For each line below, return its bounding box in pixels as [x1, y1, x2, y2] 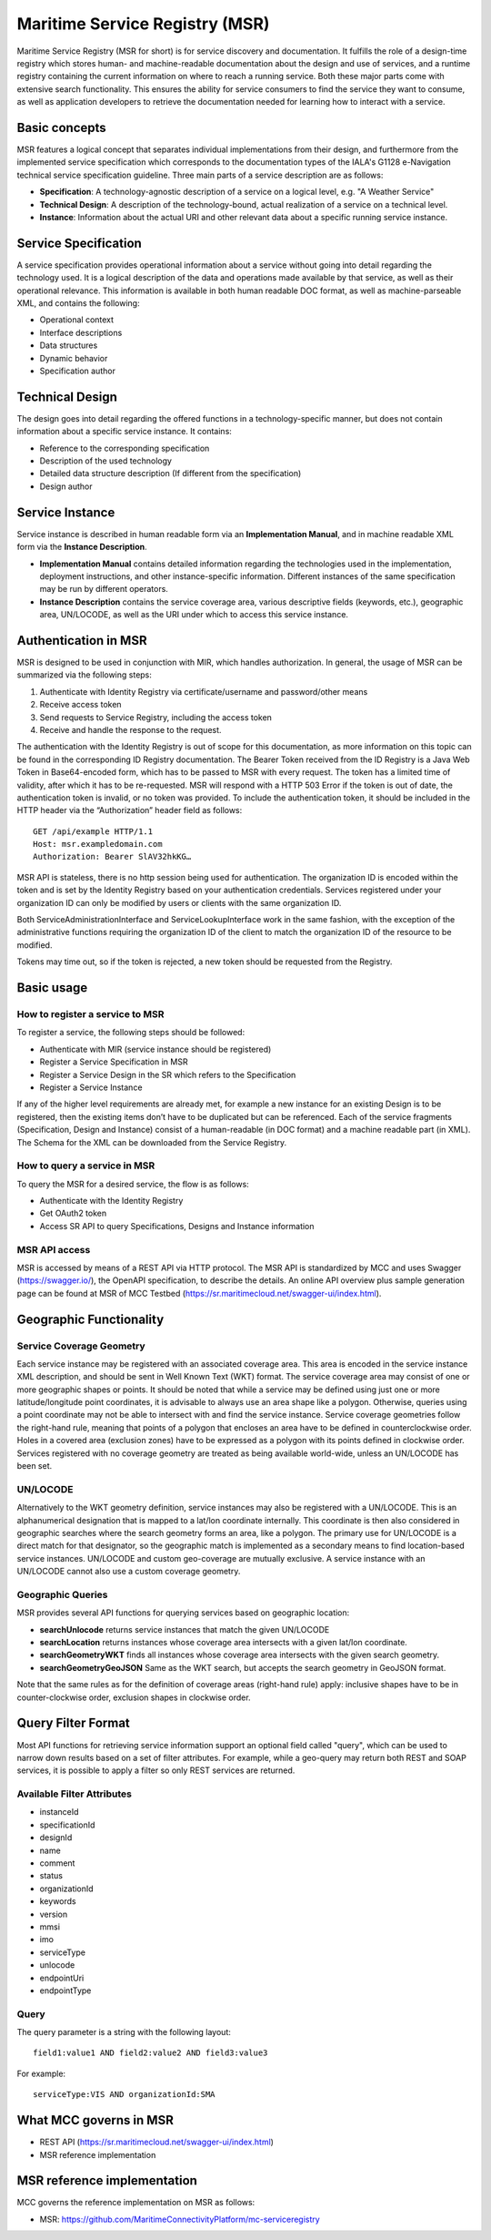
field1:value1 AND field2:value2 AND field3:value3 [33, 2048, 268, 2058]
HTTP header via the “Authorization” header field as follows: [16, 805, 243, 816]
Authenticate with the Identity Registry [39, 1196, 184, 1207]
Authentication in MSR [16, 633, 147, 648]
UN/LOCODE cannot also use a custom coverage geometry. [16, 1566, 241, 1577]
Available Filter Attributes [16, 1787, 132, 1800]
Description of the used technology [39, 455, 173, 466]
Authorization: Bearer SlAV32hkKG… [33, 851, 192, 862]
